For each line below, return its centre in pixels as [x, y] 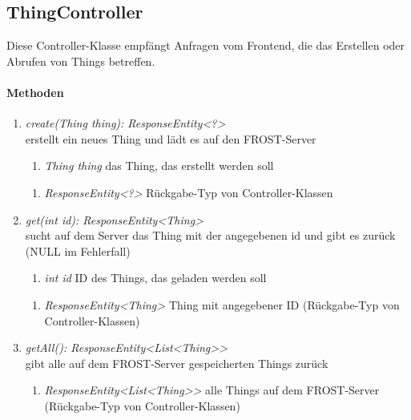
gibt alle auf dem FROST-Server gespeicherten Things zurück [177, 363]
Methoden [35, 92]
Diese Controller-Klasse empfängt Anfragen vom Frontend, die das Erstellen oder [206, 45]
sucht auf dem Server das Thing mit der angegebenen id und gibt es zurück [210, 235]
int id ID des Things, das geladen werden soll [155, 278]
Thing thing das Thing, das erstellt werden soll [159, 166]
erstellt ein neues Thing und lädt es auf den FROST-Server [171, 138]
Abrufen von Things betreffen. [81, 61]
